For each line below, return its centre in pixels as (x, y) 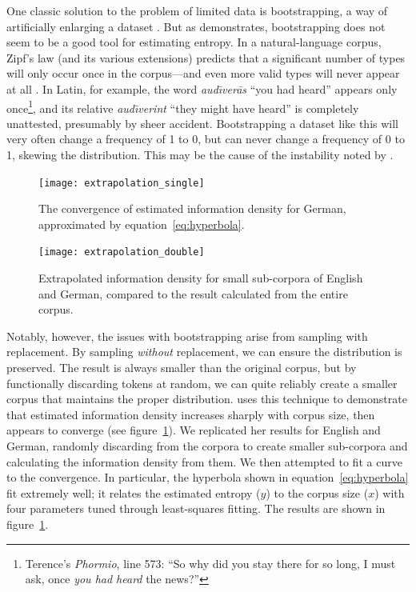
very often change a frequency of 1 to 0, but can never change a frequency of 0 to (206, 139)
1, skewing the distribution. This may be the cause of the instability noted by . (200, 154)
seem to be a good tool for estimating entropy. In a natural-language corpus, (194, 42)
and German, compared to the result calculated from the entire (193, 293)
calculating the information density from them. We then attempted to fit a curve (204, 461)
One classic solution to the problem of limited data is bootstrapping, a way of (197, 10)
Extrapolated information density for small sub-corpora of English (201, 278)
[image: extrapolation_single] (122, 183)
